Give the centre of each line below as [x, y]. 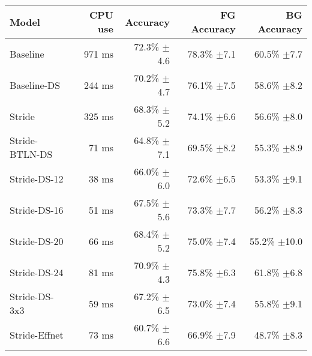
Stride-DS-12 [37, 178]
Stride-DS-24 [37, 272]
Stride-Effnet [37, 334]
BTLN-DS [31, 154]
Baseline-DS [35, 85]
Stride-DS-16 [37, 210]
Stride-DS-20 [37, 241]
